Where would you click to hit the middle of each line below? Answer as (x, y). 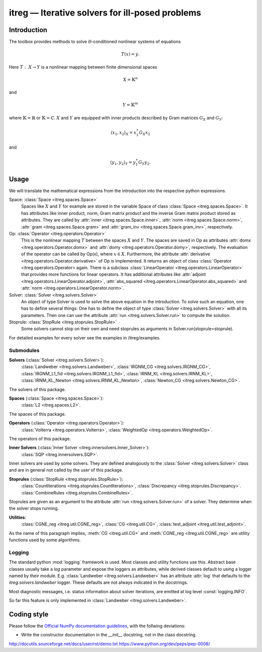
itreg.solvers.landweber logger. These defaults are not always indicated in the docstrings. (98, 582)
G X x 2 (145, 133)
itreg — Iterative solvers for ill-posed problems (105, 13)
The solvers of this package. (37, 389)
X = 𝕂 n (131, 79)
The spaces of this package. (37, 414)
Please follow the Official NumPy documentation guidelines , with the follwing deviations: (97, 626)
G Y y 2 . (145, 163)
